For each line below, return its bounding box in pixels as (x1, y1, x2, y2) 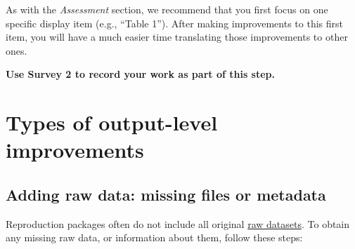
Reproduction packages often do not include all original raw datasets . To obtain (6, 216, 350, 231)
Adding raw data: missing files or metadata (6, 183, 326, 205)
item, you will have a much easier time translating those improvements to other (6, 29, 348, 44)
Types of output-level (6, 108, 218, 137)
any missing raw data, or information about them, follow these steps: (6, 230, 303, 245)
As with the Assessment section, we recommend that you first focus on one (6, 2, 328, 16)
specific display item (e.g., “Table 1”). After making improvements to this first (6, 15, 343, 30)
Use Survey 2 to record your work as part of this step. (6, 67, 276, 81)
